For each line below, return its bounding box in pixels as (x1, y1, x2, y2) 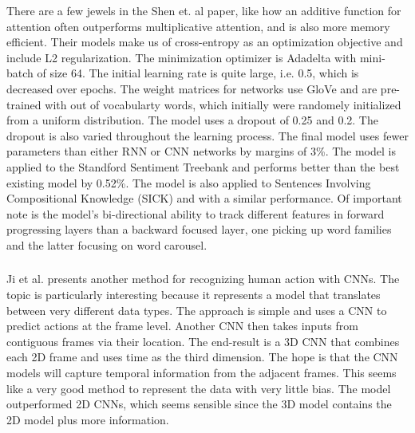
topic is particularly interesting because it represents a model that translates (6, 286, 381, 303)
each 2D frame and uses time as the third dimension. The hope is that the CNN (6, 348, 398, 365)
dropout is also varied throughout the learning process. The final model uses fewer (6, 127, 409, 144)
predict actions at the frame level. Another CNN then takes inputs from (6, 317, 358, 334)
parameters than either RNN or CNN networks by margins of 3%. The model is (6, 143, 396, 159)
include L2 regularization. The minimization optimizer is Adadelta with (6, 49, 357, 65)
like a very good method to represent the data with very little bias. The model (6, 380, 391, 396)
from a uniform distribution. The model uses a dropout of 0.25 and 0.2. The (6, 112, 378, 128)
